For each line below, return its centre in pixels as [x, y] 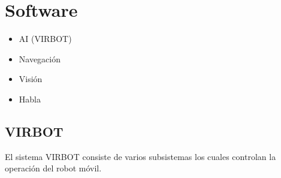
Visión [31, 79]
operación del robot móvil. [53, 168]
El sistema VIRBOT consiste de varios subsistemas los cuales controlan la [140, 156]
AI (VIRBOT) [45, 39]
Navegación [40, 58]
